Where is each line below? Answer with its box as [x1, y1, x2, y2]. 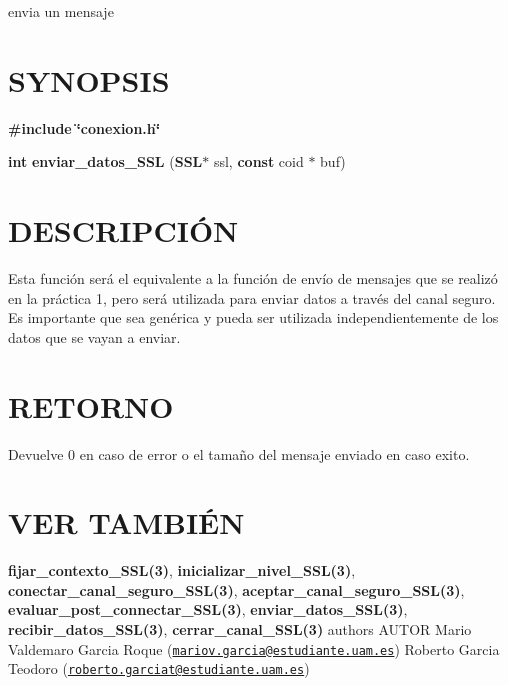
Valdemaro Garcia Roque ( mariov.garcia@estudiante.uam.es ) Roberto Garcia [8, 638, 500, 659]
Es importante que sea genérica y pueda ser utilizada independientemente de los [8, 307, 499, 328]
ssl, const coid [213, 151, 304, 172]
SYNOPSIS [8, 59, 170, 100]
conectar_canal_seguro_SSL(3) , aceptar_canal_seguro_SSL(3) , [8, 579, 465, 600]
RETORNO [8, 385, 174, 426]
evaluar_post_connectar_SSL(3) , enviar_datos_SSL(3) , [8, 599, 408, 620]
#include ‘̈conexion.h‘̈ [8, 117, 161, 138]
